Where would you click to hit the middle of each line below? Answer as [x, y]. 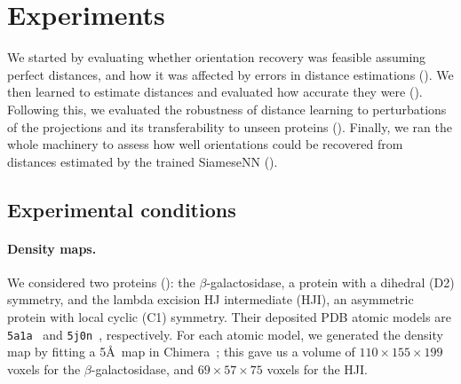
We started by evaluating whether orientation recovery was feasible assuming [217, 57]
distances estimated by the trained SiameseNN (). [143, 161]
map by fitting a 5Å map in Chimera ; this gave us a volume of [181, 352]
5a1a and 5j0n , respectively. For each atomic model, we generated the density [225, 334]
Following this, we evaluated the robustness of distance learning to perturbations [227, 109]
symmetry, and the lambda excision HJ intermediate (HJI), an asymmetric [211, 299]
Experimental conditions [122, 209]
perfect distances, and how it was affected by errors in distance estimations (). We [230, 74]
